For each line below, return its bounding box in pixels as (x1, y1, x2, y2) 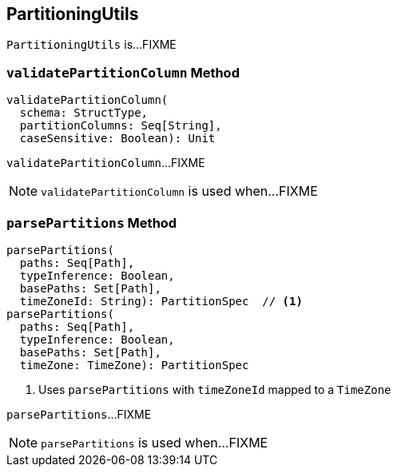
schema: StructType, (19, 106, 149, 120)
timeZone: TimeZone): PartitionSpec (19, 358, 249, 372)
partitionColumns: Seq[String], (19, 119, 222, 133)
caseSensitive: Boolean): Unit (19, 132, 216, 145)
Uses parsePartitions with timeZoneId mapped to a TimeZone (38, 382, 391, 396)
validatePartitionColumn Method (6, 64, 240, 81)
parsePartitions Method (6, 214, 177, 231)
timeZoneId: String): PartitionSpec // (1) (19, 294, 303, 308)
